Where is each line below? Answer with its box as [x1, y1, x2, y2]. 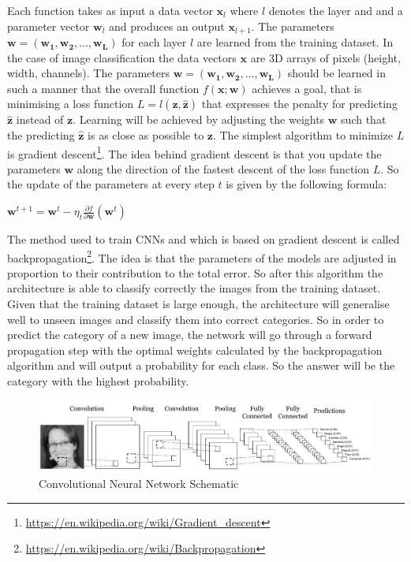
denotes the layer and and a [268, 2, 403, 18]
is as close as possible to [88, 127, 204, 143]
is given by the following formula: [226, 176, 387, 192]
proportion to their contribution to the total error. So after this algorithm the [7, 264, 383, 281]
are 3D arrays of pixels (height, [250, 49, 401, 65]
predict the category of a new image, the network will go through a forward [7, 326, 372, 343]
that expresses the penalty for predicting [201, 95, 398, 112]
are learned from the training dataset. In [196, 34, 394, 50]
